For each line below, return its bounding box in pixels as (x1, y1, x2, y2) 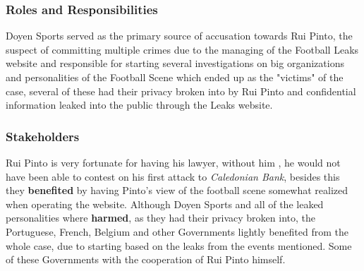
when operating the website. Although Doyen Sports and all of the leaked (6, 196, 324, 211)
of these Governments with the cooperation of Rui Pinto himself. (6, 252, 286, 267)
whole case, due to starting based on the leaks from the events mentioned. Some (6, 238, 352, 253)
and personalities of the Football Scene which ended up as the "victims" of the (6, 70, 344, 84)
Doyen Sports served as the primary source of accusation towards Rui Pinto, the (6, 28, 353, 43)
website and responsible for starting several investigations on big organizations (6, 56, 344, 71)
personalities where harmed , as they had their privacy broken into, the (6, 210, 315, 225)
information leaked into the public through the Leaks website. (6, 97, 273, 112)
